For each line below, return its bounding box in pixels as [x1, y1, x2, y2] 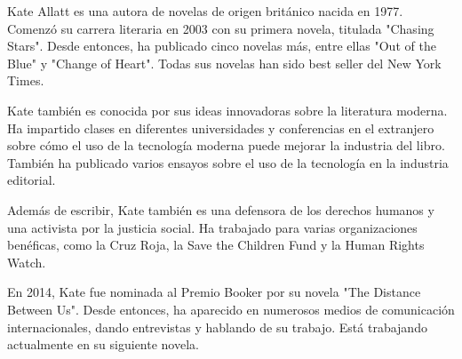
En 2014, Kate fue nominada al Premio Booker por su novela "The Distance [7, 283, 421, 301]
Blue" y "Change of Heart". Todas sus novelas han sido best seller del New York [7, 53, 442, 72]
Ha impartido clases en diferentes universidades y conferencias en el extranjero [7, 118, 434, 137]
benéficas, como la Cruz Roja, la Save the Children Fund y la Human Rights [7, 235, 425, 254]
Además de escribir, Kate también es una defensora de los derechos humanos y [7, 200, 434, 219]
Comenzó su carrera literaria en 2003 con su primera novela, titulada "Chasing [7, 19, 434, 37]
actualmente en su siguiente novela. [7, 335, 199, 354]
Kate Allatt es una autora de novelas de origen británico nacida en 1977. [7, 2, 403, 20]
